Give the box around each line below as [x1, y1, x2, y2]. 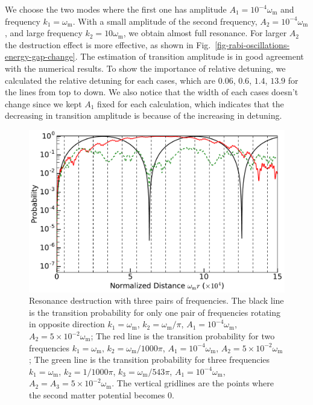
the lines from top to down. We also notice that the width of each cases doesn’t [5, 86, 299, 98]
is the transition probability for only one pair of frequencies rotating [29, 306, 281, 318]
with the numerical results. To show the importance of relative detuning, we [5, 61, 286, 74]
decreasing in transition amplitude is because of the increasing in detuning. [5, 109, 282, 122]
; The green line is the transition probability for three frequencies [29, 353, 270, 366]
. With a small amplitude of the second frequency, [72, 14, 258, 27]
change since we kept [5, 97, 82, 110]
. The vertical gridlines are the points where [112, 377, 274, 389]
